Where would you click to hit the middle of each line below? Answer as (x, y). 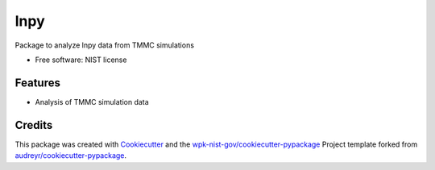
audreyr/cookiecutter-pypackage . (71, 155)
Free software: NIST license (81, 60)
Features (37, 83)
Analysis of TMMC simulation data (92, 102)
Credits (34, 125)
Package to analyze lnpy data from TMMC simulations (105, 45)
